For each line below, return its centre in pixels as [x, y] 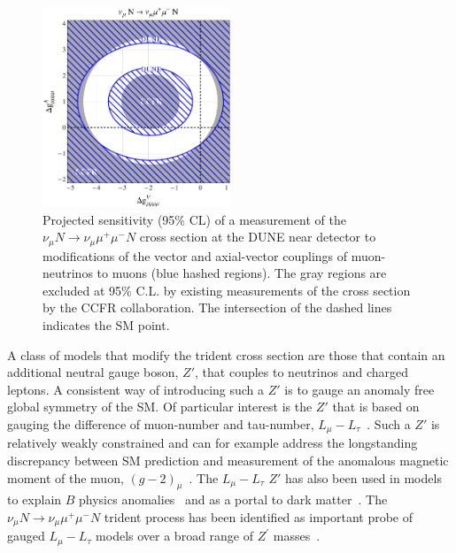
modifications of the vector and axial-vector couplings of [195, 255]
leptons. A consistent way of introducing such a [136, 389]
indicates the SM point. [106, 325]
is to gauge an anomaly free [359, 389]
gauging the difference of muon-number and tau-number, [161, 423]
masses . [297, 536]
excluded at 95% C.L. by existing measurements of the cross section [227, 290]
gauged [26, 536]
